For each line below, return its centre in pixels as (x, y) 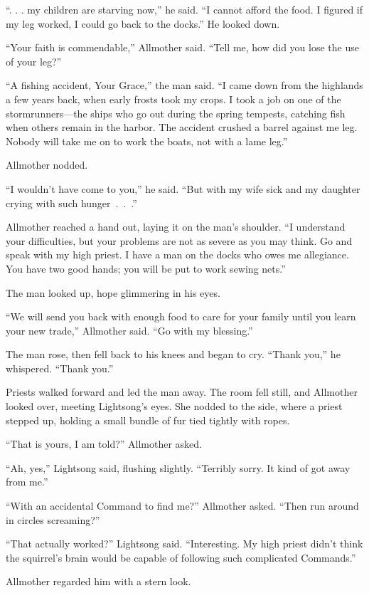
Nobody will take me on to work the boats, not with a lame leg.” (147, 141)
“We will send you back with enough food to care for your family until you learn (181, 316)
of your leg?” (34, 61)
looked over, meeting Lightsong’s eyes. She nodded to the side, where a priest (174, 406)
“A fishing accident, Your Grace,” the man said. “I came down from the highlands (184, 85)
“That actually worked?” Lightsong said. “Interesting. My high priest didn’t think (184, 544)
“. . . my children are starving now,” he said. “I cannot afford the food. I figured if (184, 9)
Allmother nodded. (47, 165)
